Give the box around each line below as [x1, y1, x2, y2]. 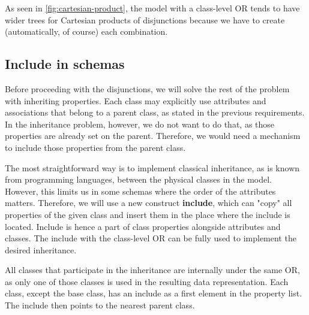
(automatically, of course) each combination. [5, 25, 168, 38]
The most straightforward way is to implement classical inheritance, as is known [5, 161, 300, 174]
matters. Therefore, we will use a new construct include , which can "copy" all [5, 196, 292, 209]
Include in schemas [5, 54, 125, 73]
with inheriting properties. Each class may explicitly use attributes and [5, 94, 266, 107]
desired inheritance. [5, 243, 77, 256]
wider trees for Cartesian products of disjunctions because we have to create [5, 13, 285, 26]
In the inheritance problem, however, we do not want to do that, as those [5, 117, 275, 130]
